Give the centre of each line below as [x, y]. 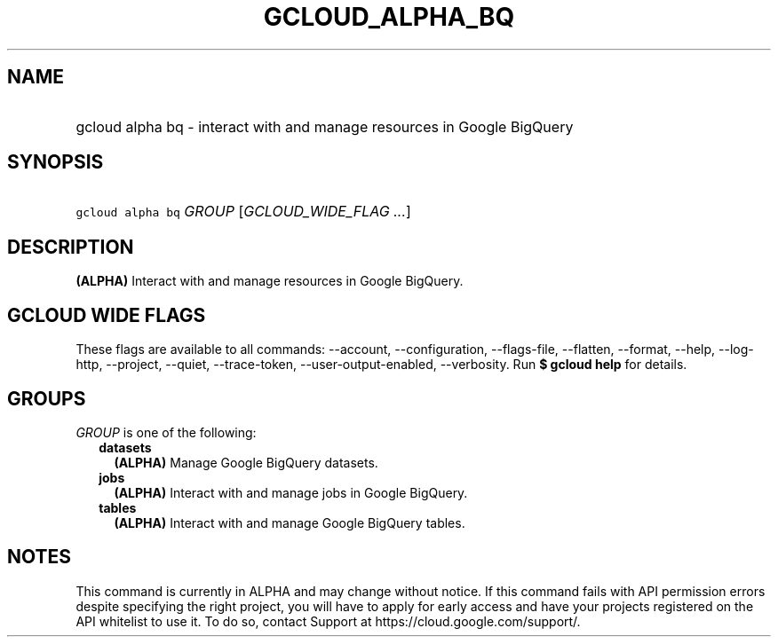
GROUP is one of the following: [166, 432]
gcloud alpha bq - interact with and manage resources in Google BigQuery [325, 126]
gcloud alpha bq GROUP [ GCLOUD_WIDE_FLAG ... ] [243, 212]
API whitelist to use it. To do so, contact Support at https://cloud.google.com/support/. [328, 621]
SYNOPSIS [56, 162]
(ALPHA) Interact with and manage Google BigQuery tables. [290, 522]
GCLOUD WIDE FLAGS [107, 315]
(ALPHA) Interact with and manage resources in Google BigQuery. [270, 281]
